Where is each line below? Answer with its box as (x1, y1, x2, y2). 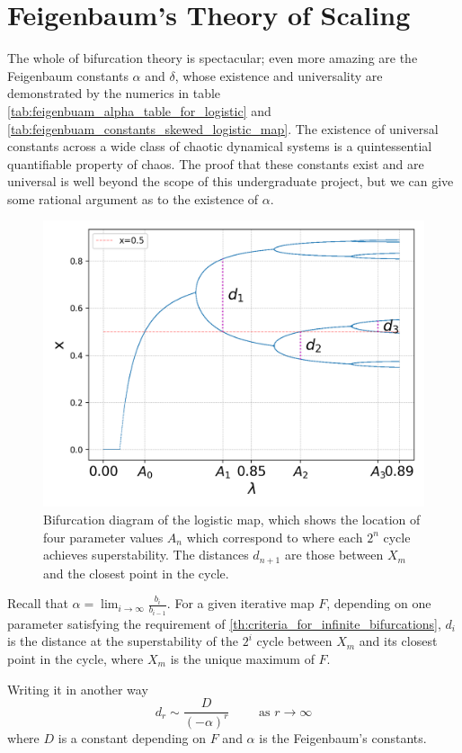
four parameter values (43, 527, 164, 546)
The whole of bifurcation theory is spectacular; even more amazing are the (7, 49, 418, 67)
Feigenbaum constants (7, 66, 129, 85)
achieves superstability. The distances (43, 545, 249, 564)
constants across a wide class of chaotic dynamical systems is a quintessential (7, 137, 432, 156)
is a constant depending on (58, 728, 207, 747)
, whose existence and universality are (174, 66, 383, 85)
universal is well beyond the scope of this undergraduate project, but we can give (7, 172, 454, 191)
